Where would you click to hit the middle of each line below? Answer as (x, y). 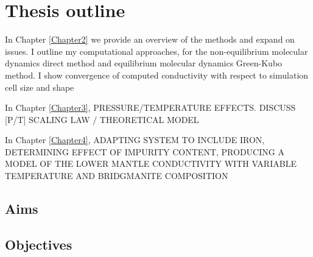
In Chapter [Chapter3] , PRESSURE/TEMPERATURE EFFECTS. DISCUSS (150, 107)
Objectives (39, 244)
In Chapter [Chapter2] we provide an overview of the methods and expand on (150, 39)
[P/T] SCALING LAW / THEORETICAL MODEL (102, 119)
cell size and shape (40, 87)
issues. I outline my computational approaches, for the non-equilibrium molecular (156, 51)
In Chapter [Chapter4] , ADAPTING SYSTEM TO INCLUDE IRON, (135, 140)
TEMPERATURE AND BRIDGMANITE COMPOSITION (117, 176)
